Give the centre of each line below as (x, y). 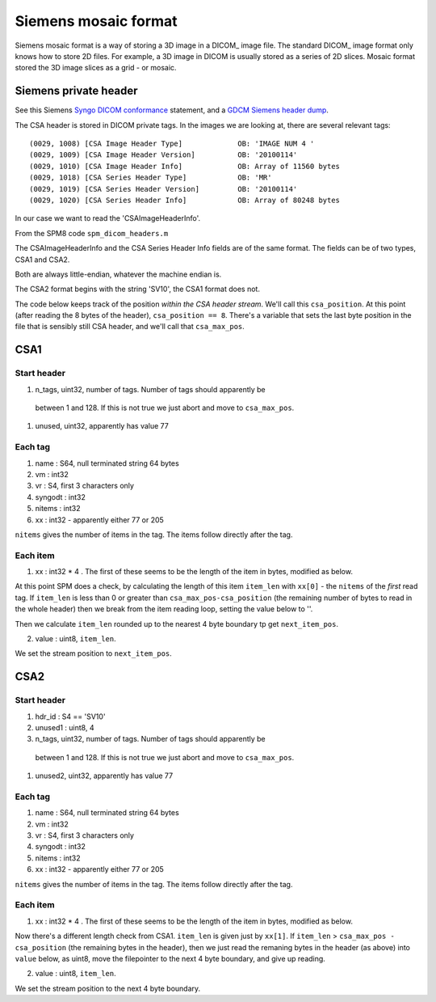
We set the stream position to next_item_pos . (94, 653)
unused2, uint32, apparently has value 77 (104, 776)
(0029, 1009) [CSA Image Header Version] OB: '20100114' (163, 155)
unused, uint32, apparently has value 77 (102, 426)
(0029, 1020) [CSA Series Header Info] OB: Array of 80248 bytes (185, 200)
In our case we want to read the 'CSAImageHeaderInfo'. (108, 218)
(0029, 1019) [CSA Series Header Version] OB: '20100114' (163, 189)
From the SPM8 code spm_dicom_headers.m (92, 233)
